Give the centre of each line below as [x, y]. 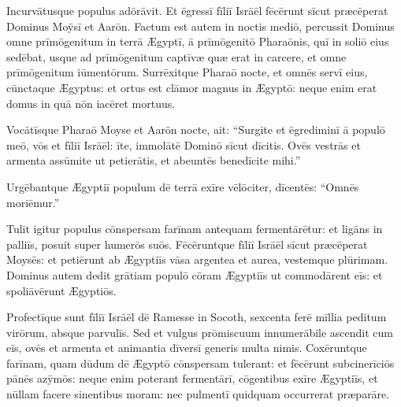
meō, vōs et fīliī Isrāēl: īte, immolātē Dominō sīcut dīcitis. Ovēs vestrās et [184, 144]
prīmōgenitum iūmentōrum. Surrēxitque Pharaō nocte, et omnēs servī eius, [187, 72]
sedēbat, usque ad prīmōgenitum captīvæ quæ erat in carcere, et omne [176, 56]
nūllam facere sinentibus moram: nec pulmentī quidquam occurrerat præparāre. [198, 394]
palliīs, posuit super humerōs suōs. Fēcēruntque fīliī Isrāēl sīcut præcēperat [187, 244]
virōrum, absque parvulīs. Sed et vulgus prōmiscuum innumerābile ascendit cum [200, 332]
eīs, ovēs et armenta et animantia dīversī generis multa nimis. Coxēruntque [187, 348]
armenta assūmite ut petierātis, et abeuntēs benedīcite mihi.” [154, 160]
